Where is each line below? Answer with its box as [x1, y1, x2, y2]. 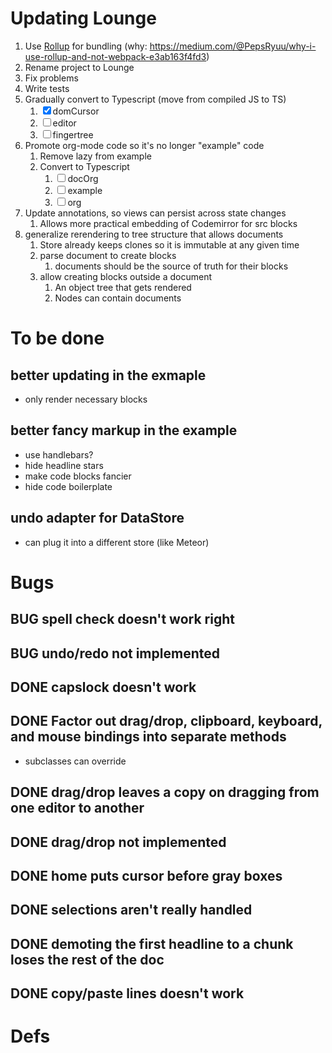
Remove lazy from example [39, 150, 152, 162]
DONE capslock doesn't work [10, 678, 197, 696]
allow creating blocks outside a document [39, 270, 212, 282]
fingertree [52, 128, 94, 141]
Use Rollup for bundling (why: [24, 40, 148, 52]
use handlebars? [24, 448, 94, 461]
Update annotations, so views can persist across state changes [24, 207, 287, 219]
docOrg [67, 172, 99, 184]
